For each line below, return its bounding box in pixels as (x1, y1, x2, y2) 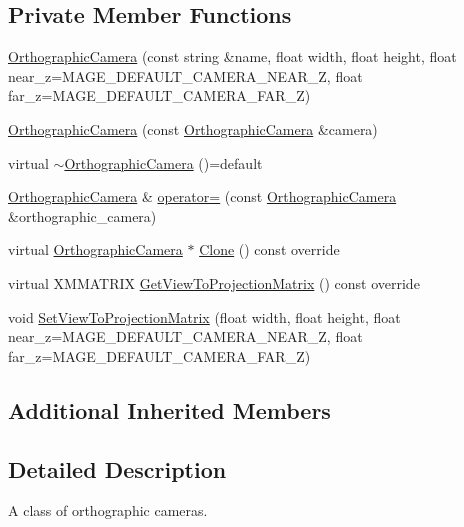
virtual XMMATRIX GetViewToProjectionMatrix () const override (8, 272, 420, 293)
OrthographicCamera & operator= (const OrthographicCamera (8, 186, 397, 207)
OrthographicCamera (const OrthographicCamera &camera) (8, 118, 378, 139)
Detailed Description (8, 453, 227, 484)
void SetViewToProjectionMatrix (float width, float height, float (8, 306, 401, 327)
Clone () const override (199, 239, 340, 260)
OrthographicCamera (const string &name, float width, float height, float (8, 46, 457, 67)
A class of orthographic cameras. (8, 500, 208, 521)
